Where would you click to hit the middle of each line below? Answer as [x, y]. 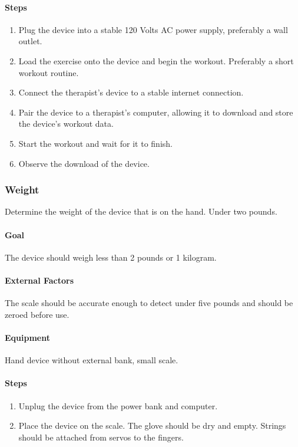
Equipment [27, 337]
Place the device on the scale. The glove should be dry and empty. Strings [152, 425]
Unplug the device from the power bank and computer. [118, 405]
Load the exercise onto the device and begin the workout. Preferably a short [156, 60]
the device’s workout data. [66, 124]
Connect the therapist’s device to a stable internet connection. [131, 92]
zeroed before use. [37, 314]
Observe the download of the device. [84, 163]
